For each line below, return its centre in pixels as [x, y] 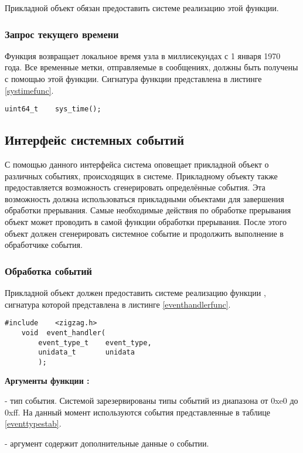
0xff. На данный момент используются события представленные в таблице [137, 412]
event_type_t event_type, [95, 343]
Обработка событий [49, 270]
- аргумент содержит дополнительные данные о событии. [107, 443]
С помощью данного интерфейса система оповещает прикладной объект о [137, 164]
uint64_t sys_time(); [53, 109]
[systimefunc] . [29, 90]
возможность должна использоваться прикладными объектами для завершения [144, 198]
